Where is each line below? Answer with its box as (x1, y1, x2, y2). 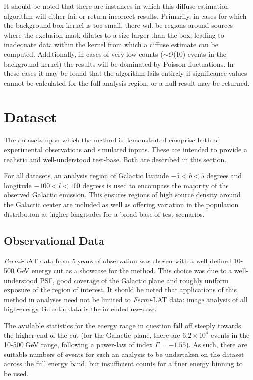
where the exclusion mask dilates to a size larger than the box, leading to (4, 29, 224, 40)
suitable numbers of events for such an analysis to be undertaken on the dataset (4, 349, 244, 359)
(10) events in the (173, 48, 227, 59)
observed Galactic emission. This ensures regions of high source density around (4, 190, 241, 200)
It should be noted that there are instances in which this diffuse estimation (4, 1, 229, 11)
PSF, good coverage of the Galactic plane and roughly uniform (40, 275, 228, 285)
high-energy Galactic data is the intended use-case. (4, 304, 157, 314)
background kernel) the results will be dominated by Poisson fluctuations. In (4, 58, 234, 69)
